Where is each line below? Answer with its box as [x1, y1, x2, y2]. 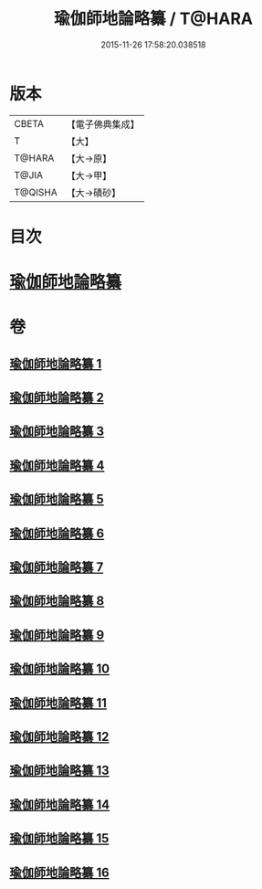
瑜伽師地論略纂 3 [9, 424, 105, 439]
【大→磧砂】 [66, 186, 121, 199]
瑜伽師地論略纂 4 [9, 458, 105, 473]
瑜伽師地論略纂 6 [9, 525, 105, 541]
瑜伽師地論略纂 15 [9, 831, 110, 846]
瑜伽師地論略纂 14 [9, 797, 110, 812]
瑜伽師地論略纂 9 [9, 627, 105, 642]
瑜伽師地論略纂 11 [9, 695, 108, 711]
